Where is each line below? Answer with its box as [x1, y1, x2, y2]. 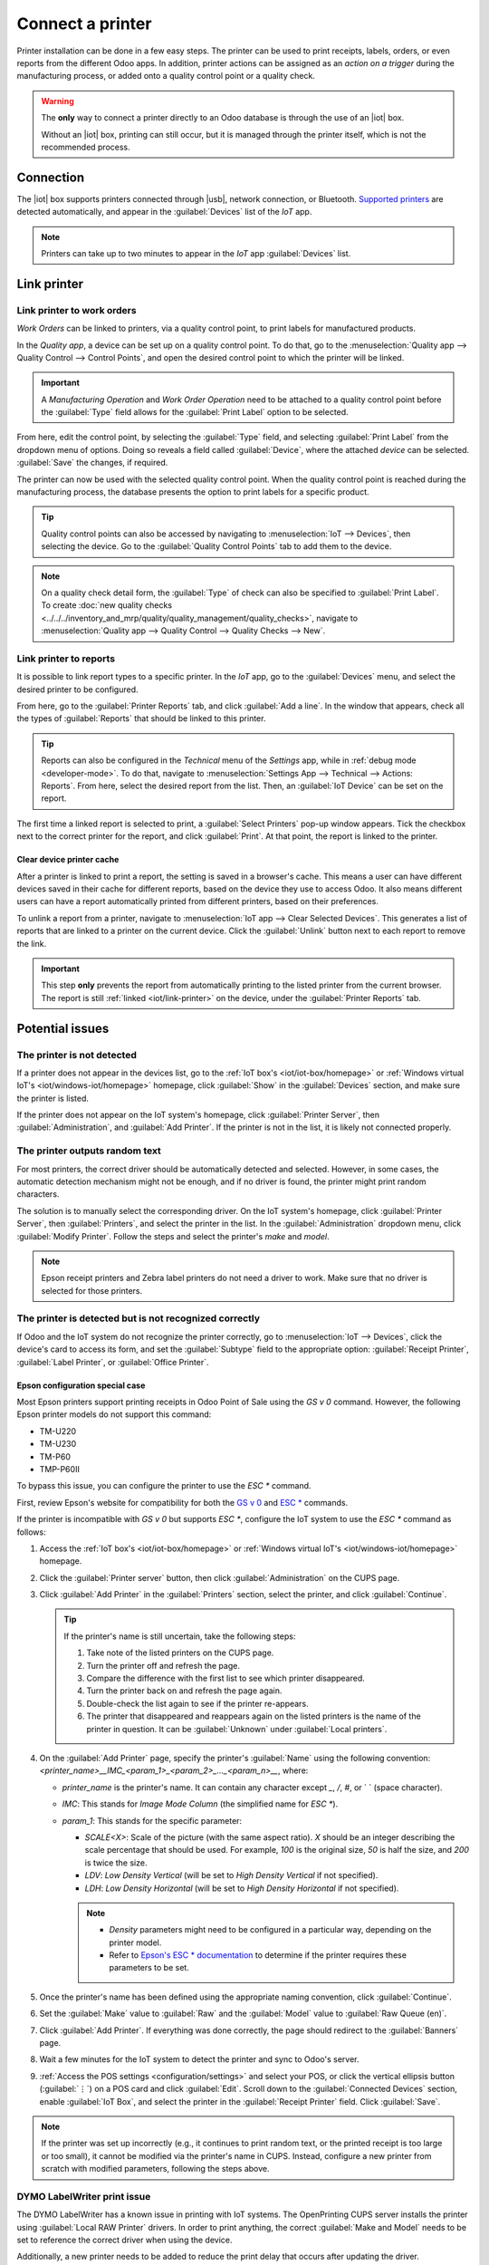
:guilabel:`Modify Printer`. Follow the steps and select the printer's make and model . [16, 1230, 330, 1241]
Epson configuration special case [16, 1380, 146, 1391]
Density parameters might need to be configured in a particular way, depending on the [109, 1924, 432, 1935]
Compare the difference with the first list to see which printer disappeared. [86, 1672, 366, 1684]
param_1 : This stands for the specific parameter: [62, 1815, 243, 1826]
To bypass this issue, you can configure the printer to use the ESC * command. [16, 1480, 312, 1491]
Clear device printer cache [16, 854, 120, 865]
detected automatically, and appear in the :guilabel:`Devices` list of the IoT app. [16, 207, 312, 217]
